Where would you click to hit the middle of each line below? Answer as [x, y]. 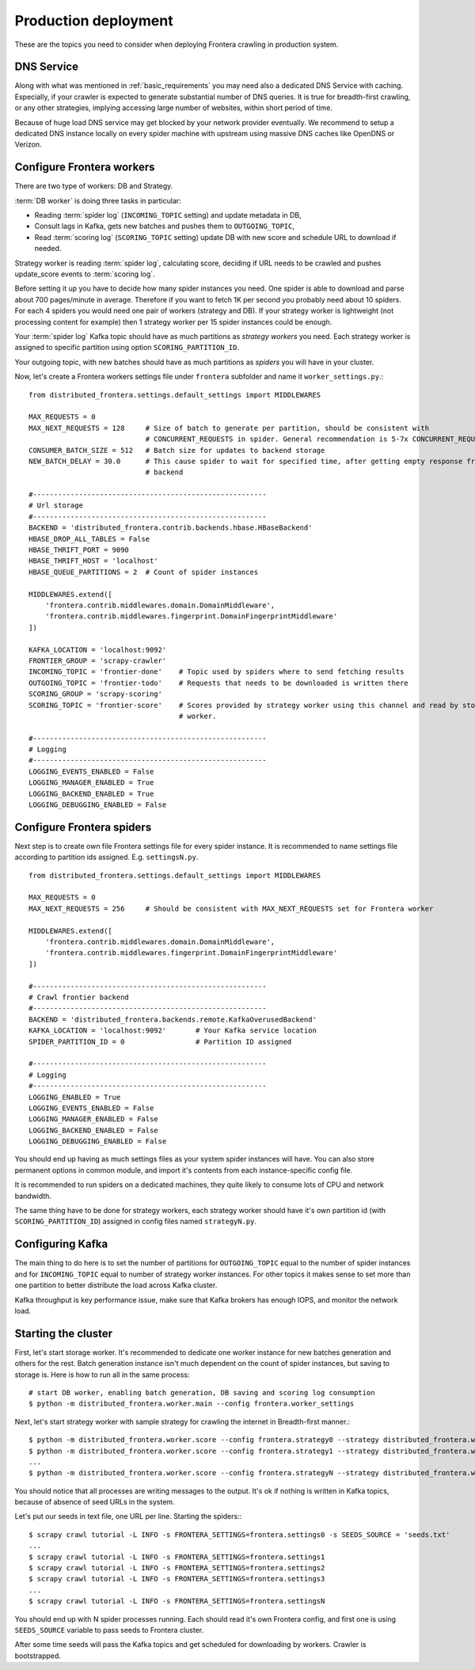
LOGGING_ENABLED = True [75, 1097]
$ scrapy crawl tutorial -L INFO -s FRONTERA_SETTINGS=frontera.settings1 [177, 1557]
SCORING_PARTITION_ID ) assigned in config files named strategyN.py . [136, 1221]
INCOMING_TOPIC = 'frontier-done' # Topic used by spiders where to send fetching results [217, 672]
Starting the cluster [64, 1333]
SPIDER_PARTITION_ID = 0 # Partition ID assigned [160, 1042]
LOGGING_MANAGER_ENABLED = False [93, 1119]
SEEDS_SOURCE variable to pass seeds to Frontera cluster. [109, 1630]
